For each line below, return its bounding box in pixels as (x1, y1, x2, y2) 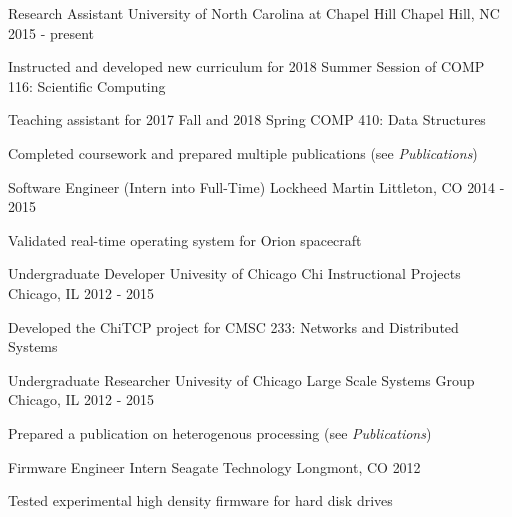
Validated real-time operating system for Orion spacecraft (8, 229, 362, 250)
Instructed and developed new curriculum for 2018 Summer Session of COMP (8, 56, 485, 77)
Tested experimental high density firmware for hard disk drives (8, 490, 393, 511)
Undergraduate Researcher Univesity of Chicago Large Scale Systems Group (8, 369, 475, 390)
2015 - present (8, 22, 95, 43)
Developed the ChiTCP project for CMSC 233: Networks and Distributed (8, 316, 459, 337)
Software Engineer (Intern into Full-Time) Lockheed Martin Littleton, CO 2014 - (8, 176, 505, 197)
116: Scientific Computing (8, 75, 166, 96)
